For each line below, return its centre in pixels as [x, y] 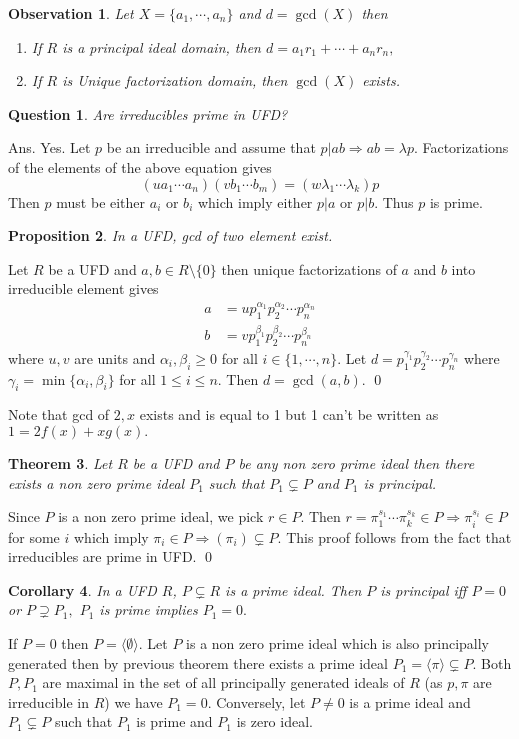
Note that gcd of [59, 414]
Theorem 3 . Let [60, 463]
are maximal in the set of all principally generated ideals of [223, 682]
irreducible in [48, 701]
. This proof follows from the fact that [394, 536]
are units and [115, 357]
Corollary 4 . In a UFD [82, 589]
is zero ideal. [274, 721]
